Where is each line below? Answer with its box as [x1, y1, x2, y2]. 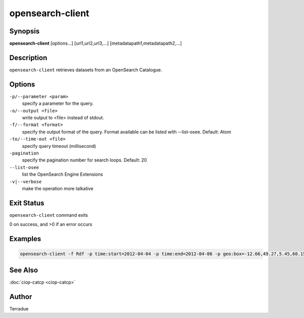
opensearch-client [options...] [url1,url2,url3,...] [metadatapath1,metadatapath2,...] [9, 41, 182, 47]
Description [9, 53, 48, 62]
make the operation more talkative [22, 185, 94, 191]
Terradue [9, 305, 29, 311]
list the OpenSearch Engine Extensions [22, 171, 103, 177]
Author [9, 292, 32, 301]
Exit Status [9, 198, 45, 207]
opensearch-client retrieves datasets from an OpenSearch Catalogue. [9, 66, 162, 73]
